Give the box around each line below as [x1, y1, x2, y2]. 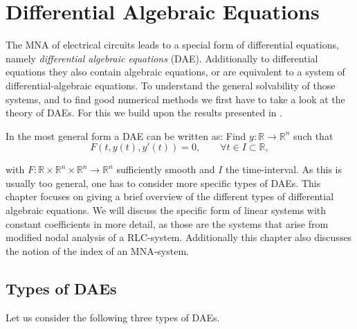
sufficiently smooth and [116, 162, 215, 177]
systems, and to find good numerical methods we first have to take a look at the [6, 91, 345, 106]
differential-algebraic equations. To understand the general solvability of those [6, 78, 336, 92]
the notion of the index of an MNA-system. [6, 243, 189, 258]
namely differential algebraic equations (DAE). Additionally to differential [6, 51, 318, 65]
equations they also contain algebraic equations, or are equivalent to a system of [6, 64, 345, 79]
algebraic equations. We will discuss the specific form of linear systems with [6, 203, 327, 217]
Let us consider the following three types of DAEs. [6, 310, 220, 324]
